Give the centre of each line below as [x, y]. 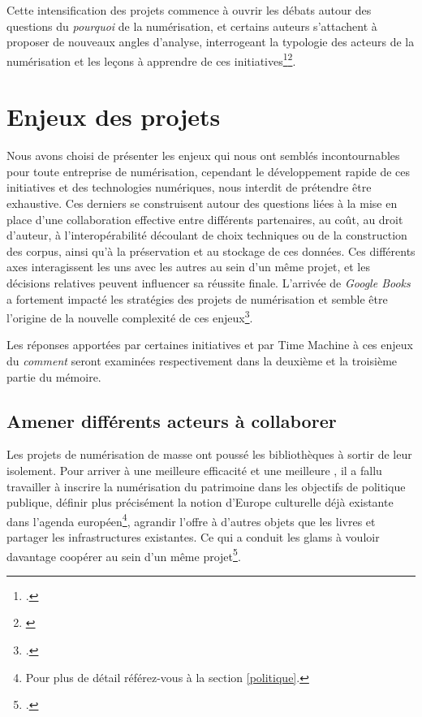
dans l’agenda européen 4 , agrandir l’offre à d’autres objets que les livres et [191, 520]
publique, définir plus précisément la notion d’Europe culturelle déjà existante [200, 502]
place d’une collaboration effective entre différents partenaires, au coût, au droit [205, 219]
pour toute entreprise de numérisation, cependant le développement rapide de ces [209, 171]
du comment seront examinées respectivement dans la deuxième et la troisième [202, 360]
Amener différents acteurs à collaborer [172, 420]
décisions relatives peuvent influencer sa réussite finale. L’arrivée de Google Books [209, 282]
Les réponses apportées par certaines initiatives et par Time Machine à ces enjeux [210, 345]
